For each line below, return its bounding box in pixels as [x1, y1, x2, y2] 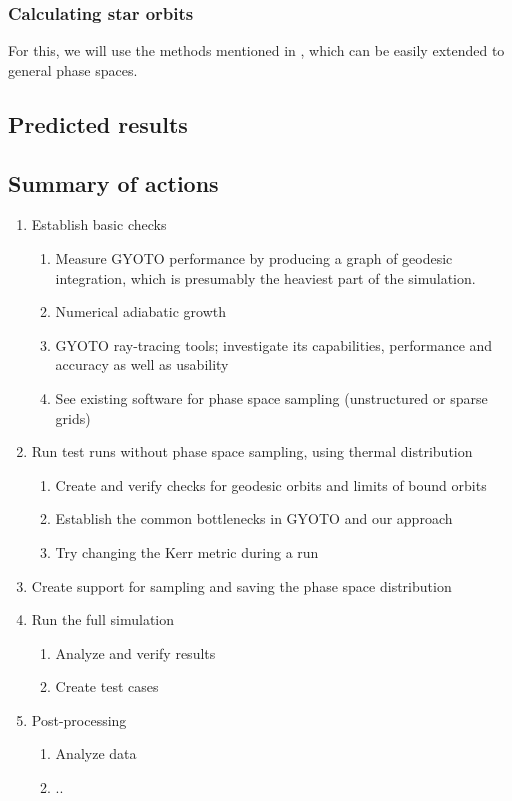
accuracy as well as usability [55, 354, 229, 375]
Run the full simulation [31, 609, 175, 630]
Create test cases [55, 676, 159, 697]
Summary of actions [8, 167, 219, 198]
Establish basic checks [31, 214, 167, 235]
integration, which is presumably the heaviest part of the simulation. [55, 267, 476, 288]
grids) [55, 407, 91, 428]
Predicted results [8, 108, 188, 139]
